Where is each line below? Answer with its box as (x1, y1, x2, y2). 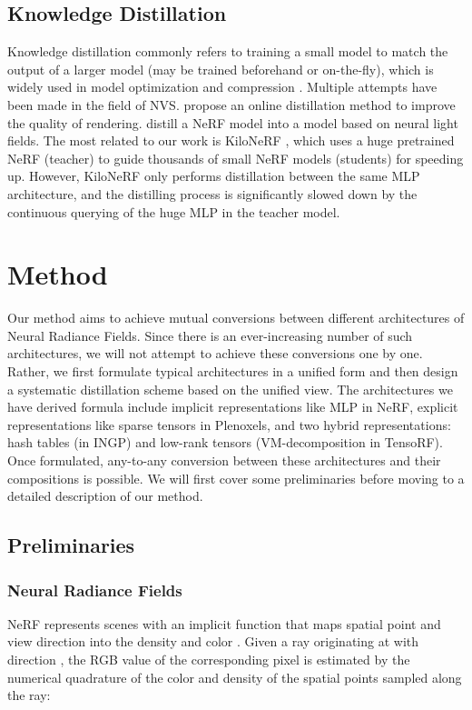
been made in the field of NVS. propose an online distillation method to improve (7, 95, 456, 114)
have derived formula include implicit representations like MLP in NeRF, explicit (7, 397, 458, 416)
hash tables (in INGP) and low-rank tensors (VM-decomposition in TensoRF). (7, 433, 443, 452)
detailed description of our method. (7, 486, 203, 505)
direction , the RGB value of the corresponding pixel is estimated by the (7, 649, 410, 668)
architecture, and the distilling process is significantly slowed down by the (7, 184, 418, 203)
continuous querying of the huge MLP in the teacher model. (7, 202, 340, 221)
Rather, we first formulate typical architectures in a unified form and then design (7, 362, 458, 381)
